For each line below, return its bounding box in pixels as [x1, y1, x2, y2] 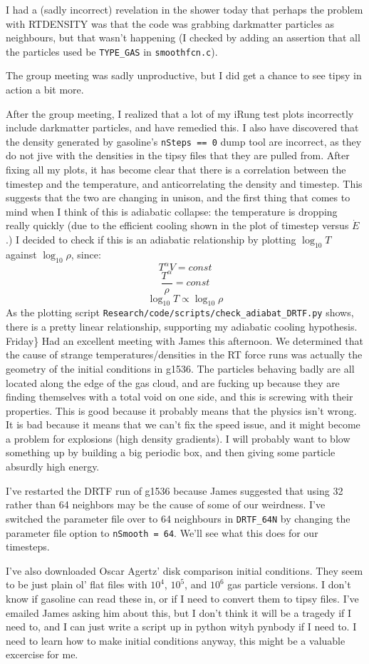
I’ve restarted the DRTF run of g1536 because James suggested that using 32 [6, 483, 343, 498]
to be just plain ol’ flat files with [6, 577, 147, 592]
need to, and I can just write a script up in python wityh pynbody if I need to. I [6, 619, 357, 634]
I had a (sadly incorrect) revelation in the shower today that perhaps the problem [6, 2, 363, 16]
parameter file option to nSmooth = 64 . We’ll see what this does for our [6, 525, 318, 540]
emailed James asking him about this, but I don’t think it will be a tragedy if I [6, 605, 352, 620]
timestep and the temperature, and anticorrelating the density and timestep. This [6, 176, 363, 191]
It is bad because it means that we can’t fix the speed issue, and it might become [6, 417, 360, 432]
